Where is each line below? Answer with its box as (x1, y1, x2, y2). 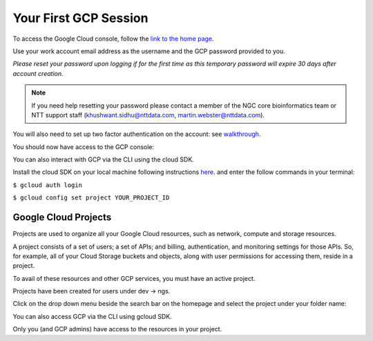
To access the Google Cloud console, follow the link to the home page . (12, 35, 214, 43)
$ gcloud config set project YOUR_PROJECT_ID (12, 194, 170, 202)
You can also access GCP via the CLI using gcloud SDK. (12, 312, 172, 320)
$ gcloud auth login (12, 181, 83, 189)
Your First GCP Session (12, 10, 149, 26)
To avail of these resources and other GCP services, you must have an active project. (12, 274, 256, 282)
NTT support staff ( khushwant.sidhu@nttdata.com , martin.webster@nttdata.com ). (31, 110, 265, 119)
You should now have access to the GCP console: (12, 142, 155, 151)
